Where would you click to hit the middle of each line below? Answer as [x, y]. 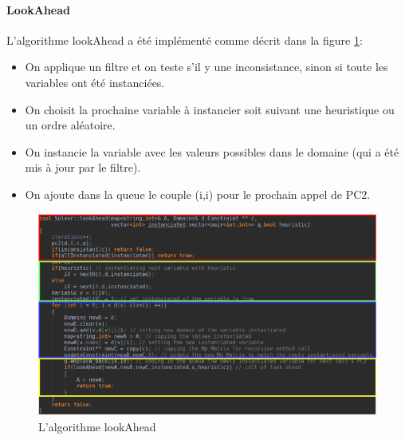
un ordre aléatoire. [70, 125]
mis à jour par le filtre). [83, 167]
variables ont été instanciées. [95, 82]
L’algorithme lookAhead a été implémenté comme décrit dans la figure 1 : [185, 40]
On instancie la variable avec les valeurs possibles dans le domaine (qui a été [212, 151]
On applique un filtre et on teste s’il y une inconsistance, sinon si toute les [206, 67]
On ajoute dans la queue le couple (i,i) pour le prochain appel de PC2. [198, 194]
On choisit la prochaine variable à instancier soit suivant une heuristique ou [210, 109]
